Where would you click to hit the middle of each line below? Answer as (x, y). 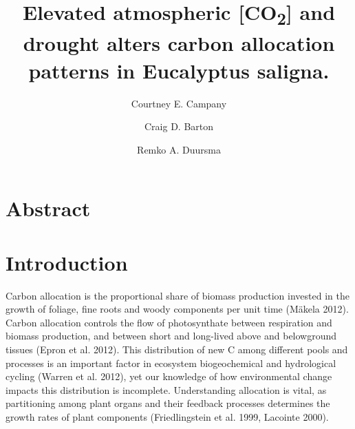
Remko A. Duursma (179, 149)
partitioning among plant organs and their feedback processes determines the (168, 403)
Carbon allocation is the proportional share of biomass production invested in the (177, 295)
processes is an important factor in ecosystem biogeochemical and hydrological (171, 363)
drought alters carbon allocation (179, 43)
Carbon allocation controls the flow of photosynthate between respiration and (169, 322)
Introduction (67, 262)
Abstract (48, 208)
